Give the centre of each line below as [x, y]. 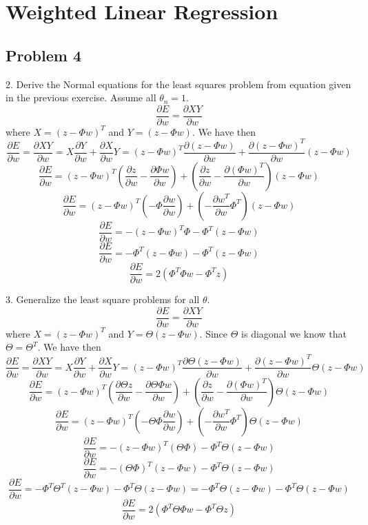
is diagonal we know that [294, 333]
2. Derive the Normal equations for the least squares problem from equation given [178, 84]
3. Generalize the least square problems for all [103, 299]
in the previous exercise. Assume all [81, 97]
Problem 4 [43, 55]
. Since [214, 333]
